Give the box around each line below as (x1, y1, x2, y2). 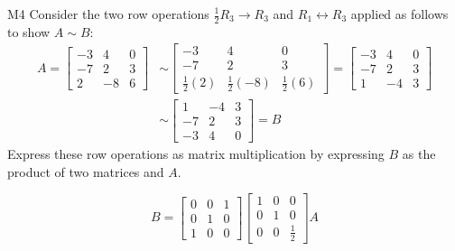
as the (402, 144, 436, 163)
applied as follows (350, 5, 449, 23)
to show (7, 22, 51, 41)
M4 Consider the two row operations (7, 5, 209, 23)
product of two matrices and (7, 162, 164, 181)
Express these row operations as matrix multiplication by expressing (7, 144, 385, 163)
